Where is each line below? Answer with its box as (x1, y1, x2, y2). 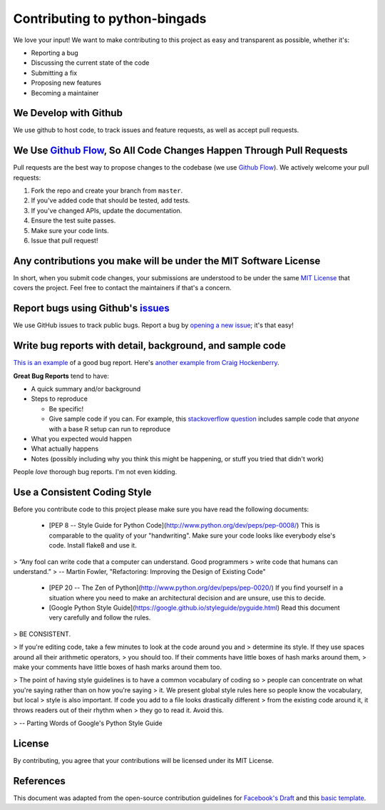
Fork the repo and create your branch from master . (31, 186, 183, 195)
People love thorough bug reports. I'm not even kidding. (13, 468, 178, 476)
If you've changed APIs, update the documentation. (31, 206, 183, 215)
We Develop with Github (13, 107, 123, 119)
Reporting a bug (31, 48, 78, 57)
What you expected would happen (31, 434, 132, 443)
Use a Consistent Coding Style (13, 486, 152, 498)
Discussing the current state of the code (31, 58, 150, 67)
